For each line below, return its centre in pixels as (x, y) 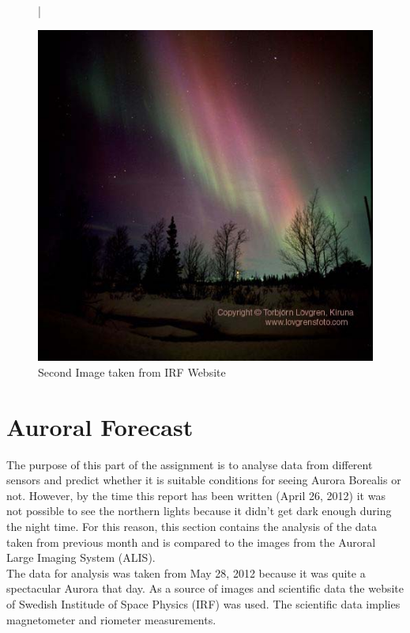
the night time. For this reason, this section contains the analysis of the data (192, 527)
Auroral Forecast (100, 426)
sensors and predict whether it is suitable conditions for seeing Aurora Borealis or (204, 480)
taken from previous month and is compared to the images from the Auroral (191, 542)
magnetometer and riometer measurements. (111, 619)
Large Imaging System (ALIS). (81, 557)
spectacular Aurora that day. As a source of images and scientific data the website (205, 588)
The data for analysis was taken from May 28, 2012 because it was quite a (186, 572)
